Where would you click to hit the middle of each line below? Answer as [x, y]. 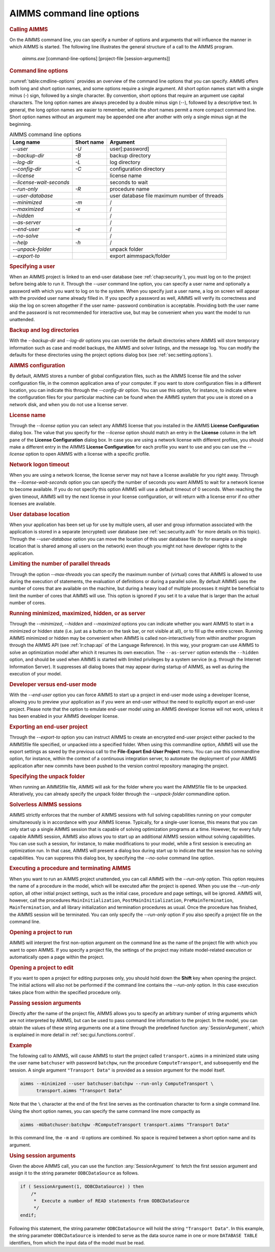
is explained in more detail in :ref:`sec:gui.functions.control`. [72, 1034]
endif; [28, 1215]
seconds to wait [129, 182]
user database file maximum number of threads [167, 196]
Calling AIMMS [29, 29]
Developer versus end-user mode [53, 684]
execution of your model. [36, 674]
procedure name [130, 189]
